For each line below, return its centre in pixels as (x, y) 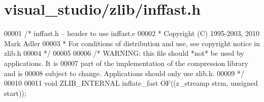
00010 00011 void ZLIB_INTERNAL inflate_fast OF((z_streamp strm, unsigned (131, 83)
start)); (15, 93)
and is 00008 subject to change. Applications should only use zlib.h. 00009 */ (124, 73)
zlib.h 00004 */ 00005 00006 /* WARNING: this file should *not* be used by (124, 53)
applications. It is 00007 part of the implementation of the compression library (126, 63)
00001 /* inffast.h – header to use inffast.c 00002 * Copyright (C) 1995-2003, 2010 (132, 33)
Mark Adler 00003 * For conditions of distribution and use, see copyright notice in (132, 43)
